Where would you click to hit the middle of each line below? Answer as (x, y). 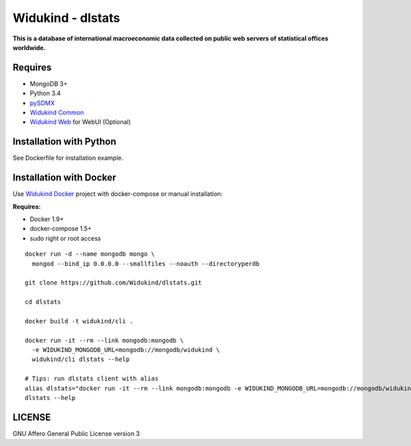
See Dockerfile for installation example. (68, 158)
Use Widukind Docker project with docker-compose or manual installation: (117, 194)
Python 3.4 (45, 93)
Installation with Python (64, 141)
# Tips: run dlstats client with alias (92, 379)
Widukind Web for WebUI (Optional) (80, 122)
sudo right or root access (65, 238)
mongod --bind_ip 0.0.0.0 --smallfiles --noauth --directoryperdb (146, 263)
